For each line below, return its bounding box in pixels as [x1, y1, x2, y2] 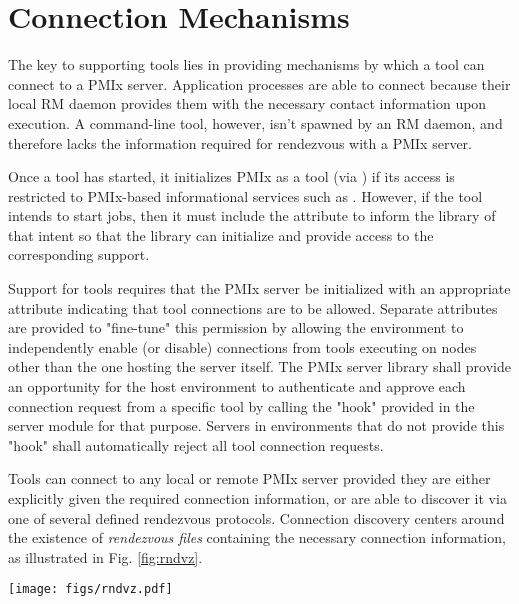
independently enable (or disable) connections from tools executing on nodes [8, 336, 477, 357]
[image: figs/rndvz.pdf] [8, 582, 173, 597]
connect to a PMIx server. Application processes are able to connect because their [8, 73, 511, 94]
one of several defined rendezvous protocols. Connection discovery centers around [8, 507, 505, 528]
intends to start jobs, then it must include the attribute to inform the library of [8, 205, 496, 226]
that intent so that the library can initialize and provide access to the [8, 224, 434, 245]
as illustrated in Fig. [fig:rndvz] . [8, 546, 203, 567]
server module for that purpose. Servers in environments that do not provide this [8, 415, 505, 436]
